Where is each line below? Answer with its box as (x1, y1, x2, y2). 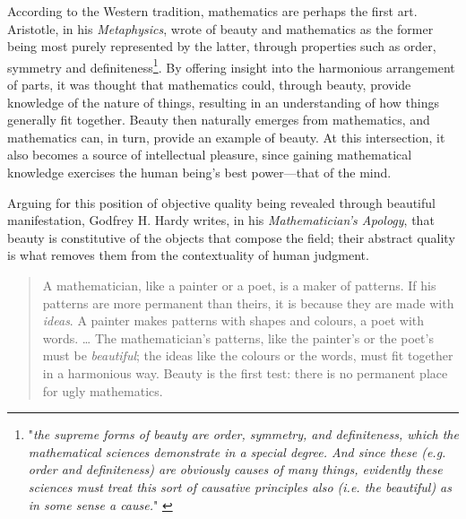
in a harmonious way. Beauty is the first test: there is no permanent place (42, 363, 448, 382)
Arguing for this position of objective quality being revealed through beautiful (7, 193, 436, 212)
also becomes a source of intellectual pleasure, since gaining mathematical (7, 145, 412, 164)
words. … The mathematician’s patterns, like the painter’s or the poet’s (42, 328, 434, 347)
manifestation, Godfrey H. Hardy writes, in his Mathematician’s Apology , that (7, 211, 435, 229)
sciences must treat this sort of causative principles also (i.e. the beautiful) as (28, 477, 453, 496)
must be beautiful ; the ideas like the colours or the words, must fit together (42, 346, 453, 365)
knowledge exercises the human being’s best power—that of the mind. (7, 163, 392, 181)
